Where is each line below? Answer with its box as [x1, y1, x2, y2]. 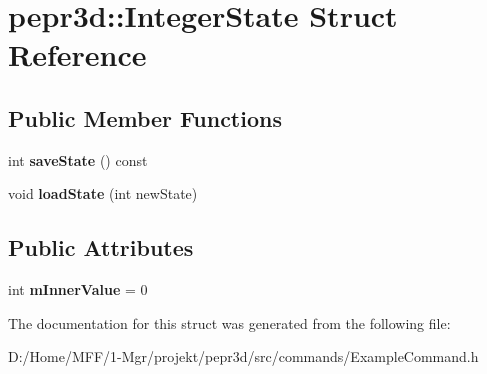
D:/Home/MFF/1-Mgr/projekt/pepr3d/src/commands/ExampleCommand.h [8, 346, 479, 367]
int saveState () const [8, 149, 148, 170]
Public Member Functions [8, 102, 282, 133]
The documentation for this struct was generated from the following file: [8, 312, 451, 333]
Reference [8, 34, 147, 75]
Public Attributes [8, 232, 194, 263]
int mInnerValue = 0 [8, 279, 148, 300]
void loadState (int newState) [8, 183, 198, 204]
